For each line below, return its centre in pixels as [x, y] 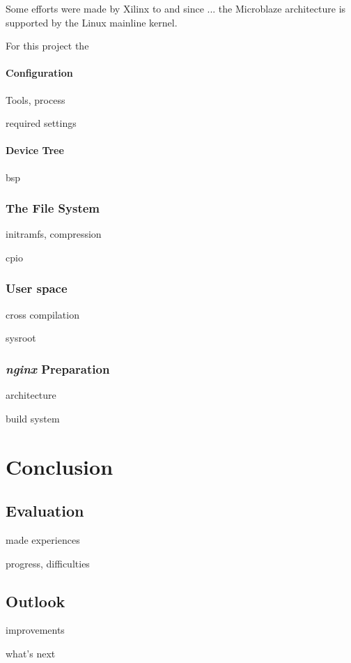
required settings [41, 123]
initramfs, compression [54, 234]
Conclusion [60, 466]
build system [33, 418]
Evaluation [45, 511]
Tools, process [36, 99]
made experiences [43, 539]
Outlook [36, 601]
